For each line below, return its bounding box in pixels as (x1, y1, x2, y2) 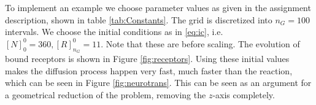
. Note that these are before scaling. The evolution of (101, 37, 300, 50)
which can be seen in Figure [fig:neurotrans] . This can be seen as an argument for (5, 76, 312, 89)
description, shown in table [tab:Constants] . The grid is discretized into (5, 13, 272, 26)
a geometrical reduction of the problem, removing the (5, 88, 206, 101)
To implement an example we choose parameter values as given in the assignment (5, 1, 311, 14)
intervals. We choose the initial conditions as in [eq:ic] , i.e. (5, 25, 223, 38)
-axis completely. (212, 88, 275, 101)
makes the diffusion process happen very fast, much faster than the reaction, (5, 64, 293, 77)
